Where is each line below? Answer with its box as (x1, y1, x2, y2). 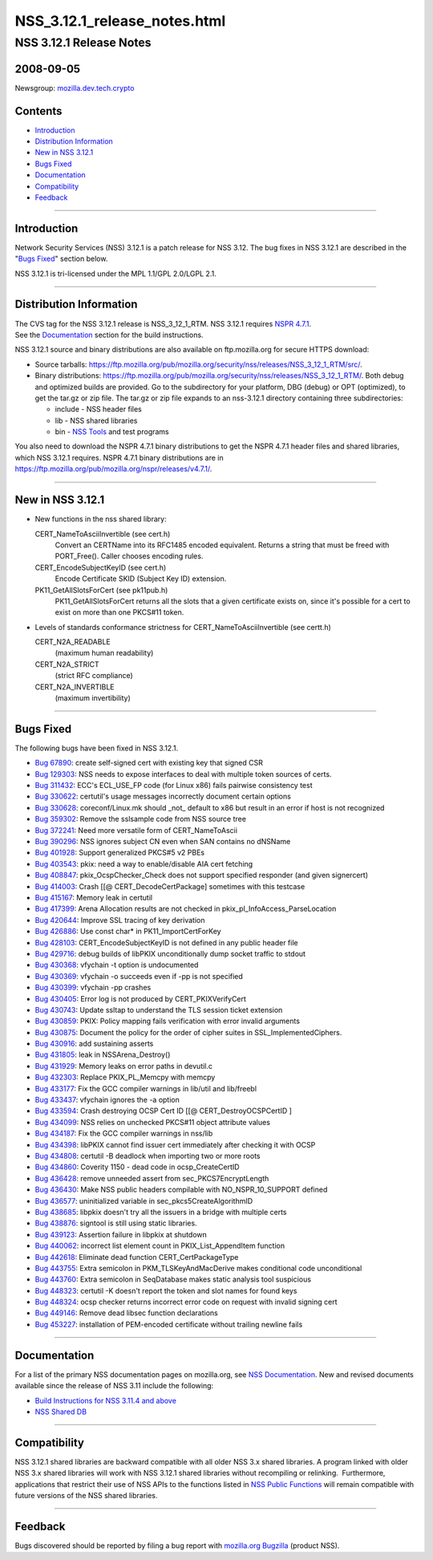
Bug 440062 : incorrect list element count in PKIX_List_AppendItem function (34, 1241, 285, 1251)
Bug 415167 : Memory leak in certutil (34, 893, 152, 902)
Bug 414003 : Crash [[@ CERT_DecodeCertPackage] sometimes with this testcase (34, 881, 306, 891)
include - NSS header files (55, 404, 142, 414)
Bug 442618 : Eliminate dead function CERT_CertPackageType (34, 1252, 239, 1261)
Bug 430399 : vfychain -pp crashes (34, 983, 152, 993)
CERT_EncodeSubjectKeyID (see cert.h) (34, 563, 167, 572)
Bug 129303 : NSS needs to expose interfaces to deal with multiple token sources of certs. (34, 769, 332, 778)
